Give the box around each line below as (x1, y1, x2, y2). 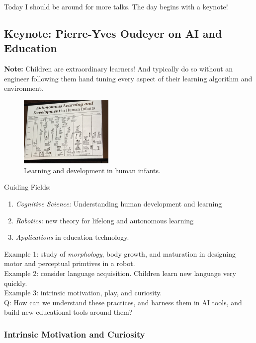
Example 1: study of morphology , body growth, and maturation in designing (4, 248, 236, 259)
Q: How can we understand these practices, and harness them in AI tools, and (4, 297, 242, 307)
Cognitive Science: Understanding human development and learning (15, 198, 222, 208)
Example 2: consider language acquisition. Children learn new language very (4, 268, 236, 278)
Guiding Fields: (4, 182, 51, 192)
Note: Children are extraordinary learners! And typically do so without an (4, 64, 233, 74)
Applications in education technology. (15, 232, 129, 242)
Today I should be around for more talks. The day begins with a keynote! (4, 1, 228, 11)
